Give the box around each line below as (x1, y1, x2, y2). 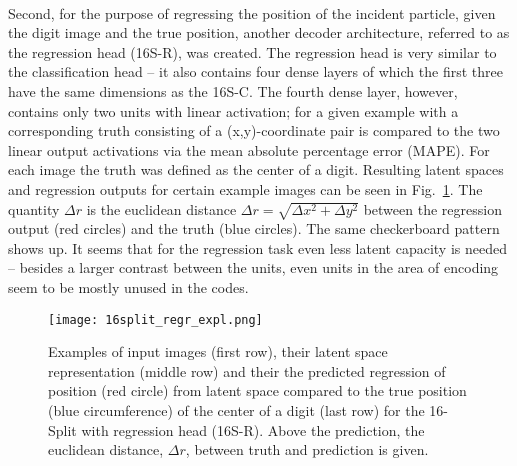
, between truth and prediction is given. (185, 439, 429, 460)
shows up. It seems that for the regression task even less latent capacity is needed (8, 237, 507, 258)
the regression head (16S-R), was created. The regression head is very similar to (8, 41, 497, 62)
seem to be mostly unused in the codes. (8, 277, 249, 298)
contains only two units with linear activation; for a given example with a (8, 100, 459, 121)
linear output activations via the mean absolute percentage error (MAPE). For (8, 139, 490, 160)
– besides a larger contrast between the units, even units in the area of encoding (8, 257, 499, 278)
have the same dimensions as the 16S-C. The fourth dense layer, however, (8, 80, 458, 101)
